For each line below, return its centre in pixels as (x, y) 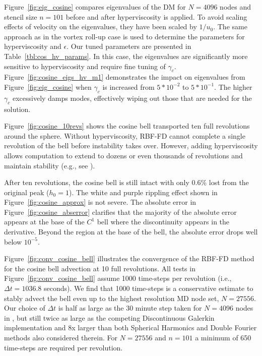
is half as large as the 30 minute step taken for (130, 308)
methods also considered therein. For (61, 338)
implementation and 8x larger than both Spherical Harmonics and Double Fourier (130, 328)
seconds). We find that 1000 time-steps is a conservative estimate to (148, 288)
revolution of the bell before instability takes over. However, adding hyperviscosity (131, 145)
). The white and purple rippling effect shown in (143, 192)
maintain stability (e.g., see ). (50, 165)
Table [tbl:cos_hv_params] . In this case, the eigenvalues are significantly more (126, 56)
